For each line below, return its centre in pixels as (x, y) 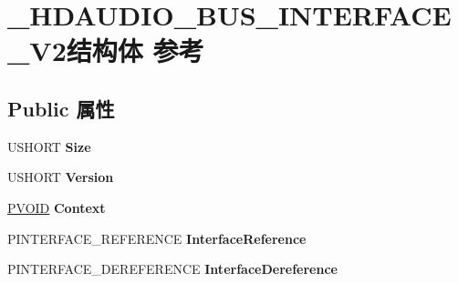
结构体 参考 (135, 51)
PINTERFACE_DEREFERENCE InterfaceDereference (172, 269)
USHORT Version (61, 177)
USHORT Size (49, 146)
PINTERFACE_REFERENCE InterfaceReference (157, 238)
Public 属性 (61, 108)
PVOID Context (57, 207)
